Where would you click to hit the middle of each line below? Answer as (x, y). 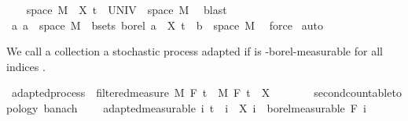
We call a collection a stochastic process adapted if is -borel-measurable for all (195, 51)
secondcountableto (358, 93)
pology (22, 107)
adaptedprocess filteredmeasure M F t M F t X (141, 93)
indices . (26, 66)
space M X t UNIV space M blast (127, 9)
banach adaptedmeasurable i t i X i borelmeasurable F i (205, 107)
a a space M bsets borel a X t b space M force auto (167, 25)
